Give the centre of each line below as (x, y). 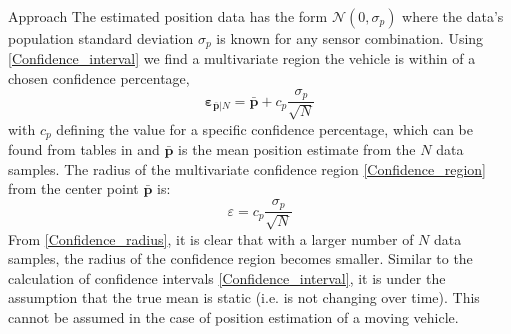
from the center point (73, 188)
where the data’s (453, 16)
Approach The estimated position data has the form (168, 16)
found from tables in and (84, 148)
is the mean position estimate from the (297, 148)
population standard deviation (101, 38)
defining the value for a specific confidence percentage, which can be (264, 128)
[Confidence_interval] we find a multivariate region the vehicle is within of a (242, 58)
